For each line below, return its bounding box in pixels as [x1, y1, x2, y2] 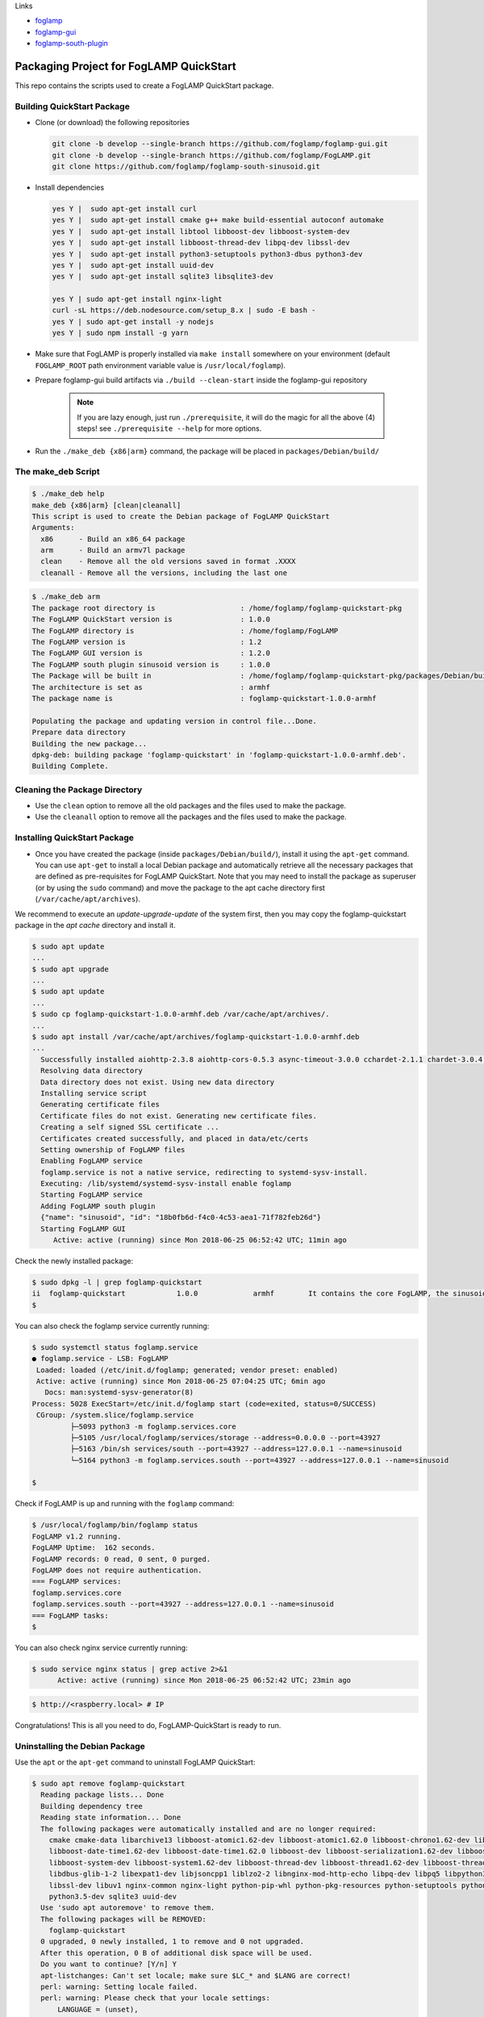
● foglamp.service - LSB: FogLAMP [31, 1354, 169, 1363]
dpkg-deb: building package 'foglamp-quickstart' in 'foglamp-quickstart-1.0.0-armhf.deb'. [31, 750, 407, 759]
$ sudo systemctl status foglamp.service [31, 1343, 198, 1351]
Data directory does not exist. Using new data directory [40, 1077, 275, 1087]
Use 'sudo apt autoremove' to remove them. [40, 1903, 215, 1912]
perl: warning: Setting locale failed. [40, 1982, 198, 1992]
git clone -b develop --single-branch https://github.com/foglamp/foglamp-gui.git [52, 140, 389, 148]
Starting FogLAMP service [40, 1190, 143, 1200]
